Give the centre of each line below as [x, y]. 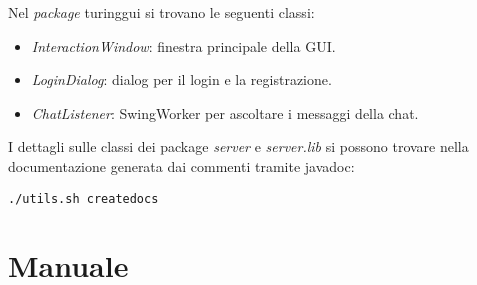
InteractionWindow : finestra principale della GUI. [183, 45]
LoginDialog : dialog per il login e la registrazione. [181, 79]
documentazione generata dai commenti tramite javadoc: [181, 165]
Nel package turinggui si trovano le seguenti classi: [161, 12]
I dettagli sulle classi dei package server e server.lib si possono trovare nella [238, 146]
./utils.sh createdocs [83, 198]
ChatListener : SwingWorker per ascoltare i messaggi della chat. [225, 112]
